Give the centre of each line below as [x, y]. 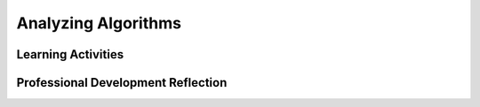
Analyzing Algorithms [99, 23]
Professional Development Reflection [122, 83]
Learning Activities [70, 54]
